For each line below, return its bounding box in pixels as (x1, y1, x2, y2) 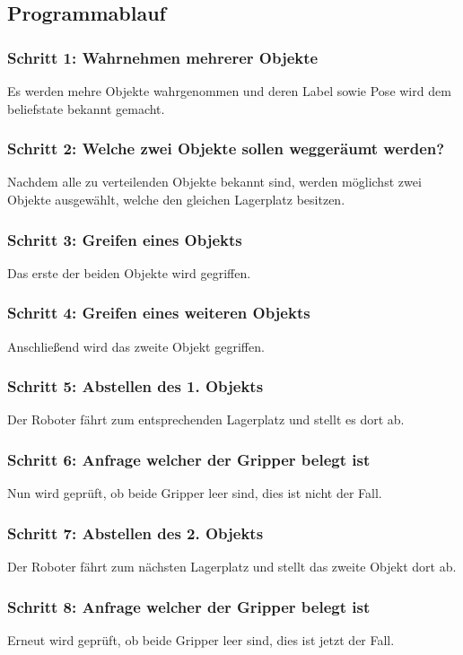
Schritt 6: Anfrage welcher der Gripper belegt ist (7, 448, 371, 470)
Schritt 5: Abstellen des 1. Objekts (7, 375, 264, 397)
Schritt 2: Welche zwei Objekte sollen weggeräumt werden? (7, 137, 445, 160)
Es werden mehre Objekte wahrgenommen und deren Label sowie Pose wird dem (7, 82, 451, 100)
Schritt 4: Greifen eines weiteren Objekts (7, 301, 310, 324)
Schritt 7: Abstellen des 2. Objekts (7, 521, 264, 544)
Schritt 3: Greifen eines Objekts (7, 228, 242, 250)
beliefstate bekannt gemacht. (7, 99, 165, 118)
